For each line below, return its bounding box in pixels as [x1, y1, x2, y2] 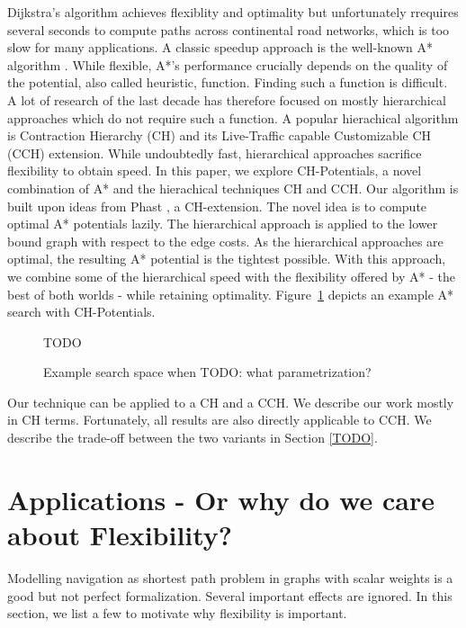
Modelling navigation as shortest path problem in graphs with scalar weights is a [7, 568, 453, 587]
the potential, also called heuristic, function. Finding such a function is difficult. [7, 73, 448, 92]
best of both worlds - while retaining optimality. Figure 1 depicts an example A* [7, 284, 454, 303]
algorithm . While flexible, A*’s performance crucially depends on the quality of [7, 55, 448, 74]
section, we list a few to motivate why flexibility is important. [7, 604, 347, 623]
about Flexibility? [7, 516, 233, 553]
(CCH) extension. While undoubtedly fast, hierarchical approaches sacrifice [7, 143, 422, 162]
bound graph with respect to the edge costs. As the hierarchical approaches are [7, 231, 444, 250]
